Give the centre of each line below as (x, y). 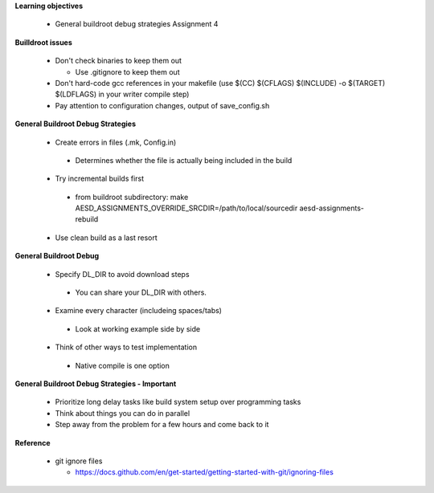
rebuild (87, 219)
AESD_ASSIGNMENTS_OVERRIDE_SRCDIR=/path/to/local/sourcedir (186, 208)
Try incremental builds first (100, 179)
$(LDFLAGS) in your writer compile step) (122, 94)
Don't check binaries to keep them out (119, 61)
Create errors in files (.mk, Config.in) (116, 142)
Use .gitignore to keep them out (127, 71)
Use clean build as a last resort (106, 238)
